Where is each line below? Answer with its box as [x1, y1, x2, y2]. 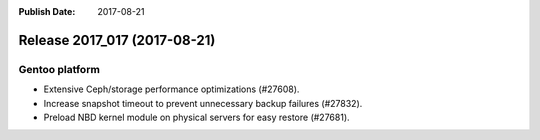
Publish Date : [18, 6, 76, 17]
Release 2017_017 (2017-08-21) [18, 31, 216, 49]
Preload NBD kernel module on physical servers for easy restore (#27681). [43, 111, 350, 123]
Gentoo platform [18, 62, 100, 76]
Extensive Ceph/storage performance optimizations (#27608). [43, 83, 300, 95]
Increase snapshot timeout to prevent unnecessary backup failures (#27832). [43, 97, 363, 109]
